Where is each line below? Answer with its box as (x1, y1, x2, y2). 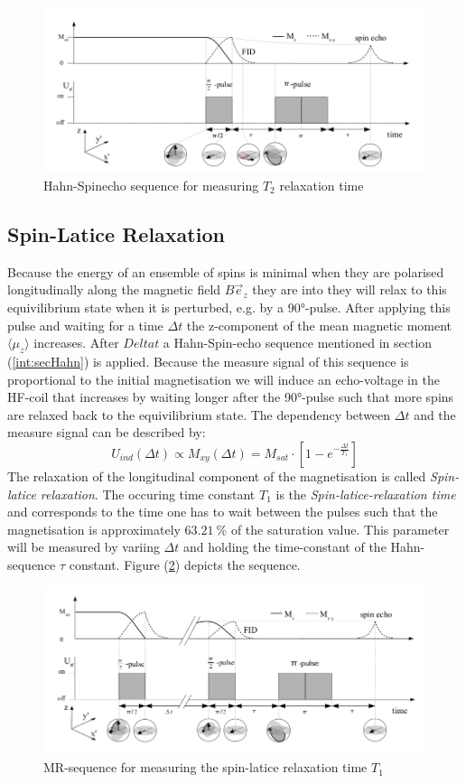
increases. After (33, 333, 119, 352)
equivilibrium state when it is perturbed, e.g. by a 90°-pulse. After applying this (7, 297, 451, 316)
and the (414, 405, 456, 424)
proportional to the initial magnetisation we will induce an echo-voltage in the (7, 369, 440, 388)
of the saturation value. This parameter (230, 519, 450, 538)
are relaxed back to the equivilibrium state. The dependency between (7, 405, 391, 424)
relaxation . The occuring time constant (40, 484, 256, 503)
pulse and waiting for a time (7, 315, 163, 334)
